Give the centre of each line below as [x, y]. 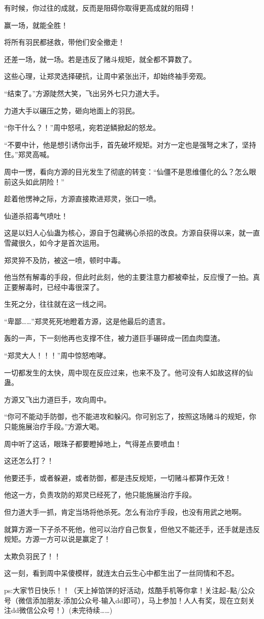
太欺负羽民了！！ [32, 556]
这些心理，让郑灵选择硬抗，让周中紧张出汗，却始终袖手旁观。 [107, 76]
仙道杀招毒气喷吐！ [36, 215]
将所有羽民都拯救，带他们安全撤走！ [64, 42]
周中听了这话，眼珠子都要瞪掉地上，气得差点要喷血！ [93, 443]
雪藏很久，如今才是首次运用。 [54, 242]
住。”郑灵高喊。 [29, 154]
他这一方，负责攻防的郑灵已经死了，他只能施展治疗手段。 [100, 495]
